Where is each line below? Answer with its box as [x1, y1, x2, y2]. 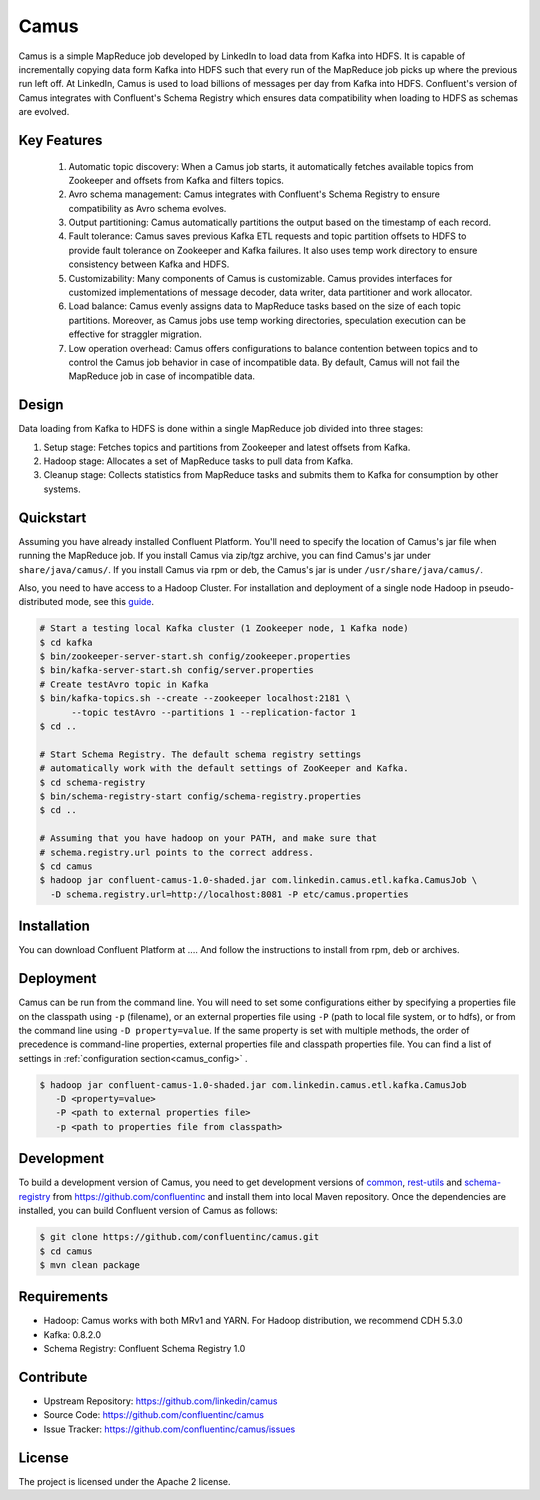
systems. [43, 483, 81, 495]
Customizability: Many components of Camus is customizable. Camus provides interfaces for [68, 272, 453, 284]
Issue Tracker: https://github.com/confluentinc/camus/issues [43, 1423, 296, 1435]
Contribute [18, 1368, 88, 1385]
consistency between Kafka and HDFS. [68, 258, 230, 270]
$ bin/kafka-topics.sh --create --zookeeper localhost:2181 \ [39, 693, 351, 704]
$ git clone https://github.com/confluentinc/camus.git [39, 1231, 320, 1243]
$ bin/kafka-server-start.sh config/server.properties [39, 665, 314, 676]
